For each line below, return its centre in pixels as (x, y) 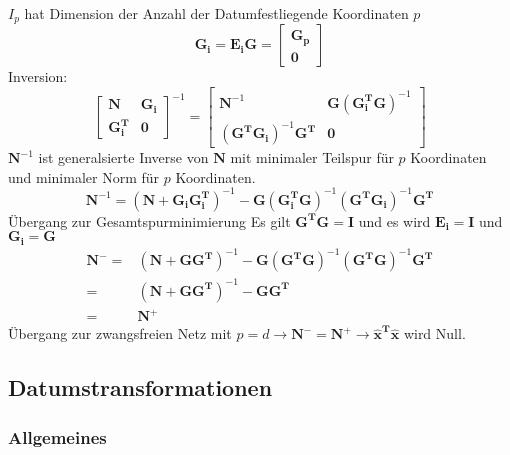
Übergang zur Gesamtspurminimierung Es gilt (149, 220)
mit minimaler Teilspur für (312, 157)
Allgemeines (57, 436)
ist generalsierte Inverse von (123, 157)
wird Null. (434, 333)
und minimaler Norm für (84, 176)
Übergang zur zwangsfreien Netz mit (120, 333)
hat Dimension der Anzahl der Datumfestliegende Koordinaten (216, 13)
